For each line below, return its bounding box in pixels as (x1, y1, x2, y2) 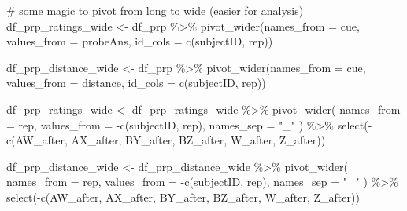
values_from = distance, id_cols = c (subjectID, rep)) (6, 75, 266, 91)
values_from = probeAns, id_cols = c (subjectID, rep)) (6, 33, 273, 49)
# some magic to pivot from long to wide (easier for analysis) (6, 2, 304, 18)
